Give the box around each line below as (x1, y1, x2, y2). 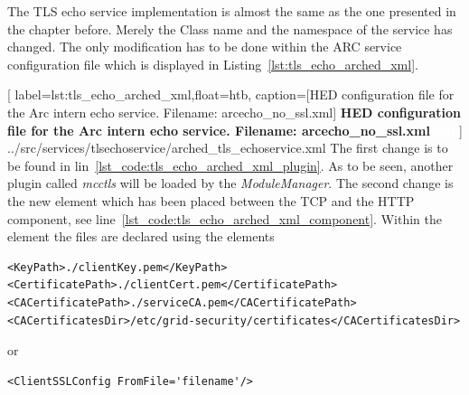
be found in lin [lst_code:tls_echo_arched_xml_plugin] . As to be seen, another (7, 155, 454, 174)
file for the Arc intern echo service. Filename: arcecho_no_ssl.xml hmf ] (7, 120, 463, 139)
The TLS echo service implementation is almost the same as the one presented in (7, 2, 456, 20)
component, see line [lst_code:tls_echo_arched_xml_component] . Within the (7, 209, 442, 228)
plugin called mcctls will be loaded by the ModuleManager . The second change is (7, 174, 454, 193)
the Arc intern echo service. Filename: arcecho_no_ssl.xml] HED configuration (7, 102, 461, 121)
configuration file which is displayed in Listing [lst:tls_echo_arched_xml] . (7, 54, 418, 73)
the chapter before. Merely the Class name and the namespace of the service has (7, 19, 453, 38)
